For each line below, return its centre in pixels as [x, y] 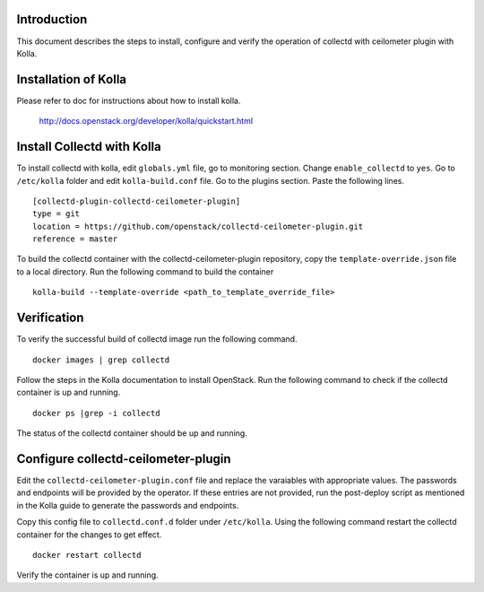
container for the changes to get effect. [89, 535]
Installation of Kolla [72, 79]
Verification [50, 318]
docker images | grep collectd [101, 360]
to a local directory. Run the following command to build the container [145, 271]
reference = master [75, 239]
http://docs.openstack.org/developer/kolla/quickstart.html [146, 121]
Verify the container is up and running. [87, 575]
